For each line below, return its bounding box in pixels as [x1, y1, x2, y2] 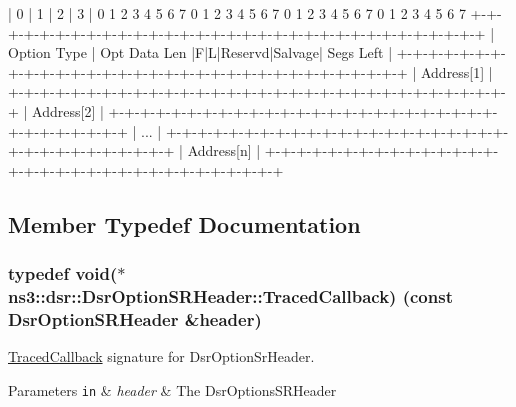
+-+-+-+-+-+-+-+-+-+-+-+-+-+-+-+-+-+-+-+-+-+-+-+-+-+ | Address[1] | [8, 61, 493, 82]
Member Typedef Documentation [8, 208, 361, 239]
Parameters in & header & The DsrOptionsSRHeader [8, 379, 337, 400]
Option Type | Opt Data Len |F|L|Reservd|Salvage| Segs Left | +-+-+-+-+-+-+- [8, 42, 506, 63]
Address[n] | [187, 140, 261, 161]
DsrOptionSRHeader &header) [8, 306, 262, 331]
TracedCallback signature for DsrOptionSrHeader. [8, 346, 315, 367]
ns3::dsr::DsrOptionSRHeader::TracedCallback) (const [8, 283, 453, 308]
